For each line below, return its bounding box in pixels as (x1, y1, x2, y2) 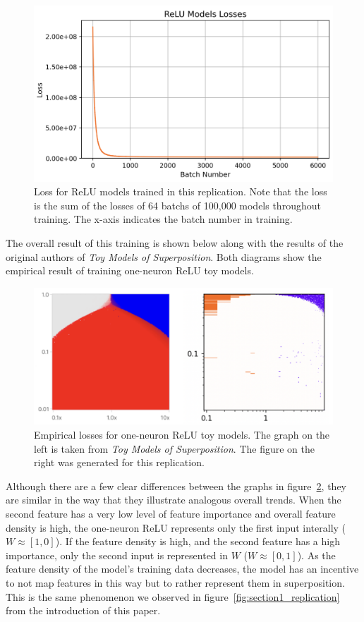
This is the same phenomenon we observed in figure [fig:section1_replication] (6, 589, 340, 604)
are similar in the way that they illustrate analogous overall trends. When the (6, 492, 341, 507)
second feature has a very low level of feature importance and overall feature (6, 506, 336, 520)
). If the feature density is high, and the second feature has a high (55, 534, 340, 549)
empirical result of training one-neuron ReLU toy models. (6, 263, 254, 278)
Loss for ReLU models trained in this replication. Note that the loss (34, 184, 327, 199)
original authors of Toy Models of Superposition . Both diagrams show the (6, 249, 322, 264)
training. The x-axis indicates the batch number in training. (34, 212, 293, 226)
